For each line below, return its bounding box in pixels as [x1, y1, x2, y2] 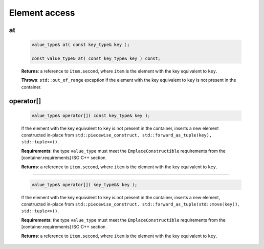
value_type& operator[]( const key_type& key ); [31, 113, 151, 118]
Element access [9, 7, 75, 18]
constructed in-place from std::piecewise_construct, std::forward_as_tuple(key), [21, 132, 212, 138]
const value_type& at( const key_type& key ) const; [31, 55, 161, 61]
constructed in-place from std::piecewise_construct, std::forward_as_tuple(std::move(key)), [21, 201, 241, 207]
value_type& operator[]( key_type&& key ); [31, 181, 138, 187]
